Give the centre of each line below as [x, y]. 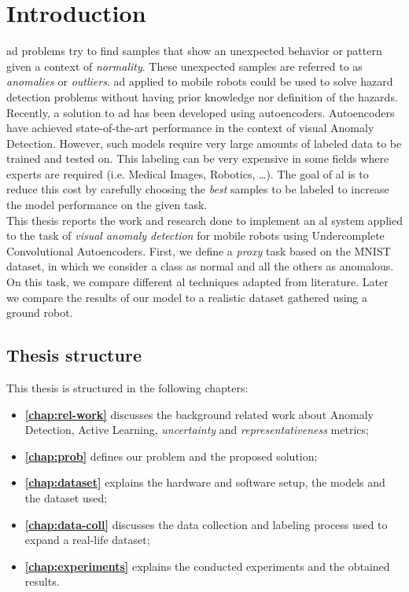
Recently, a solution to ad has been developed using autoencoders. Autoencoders [201, 112]
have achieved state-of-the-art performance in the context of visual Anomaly [190, 128]
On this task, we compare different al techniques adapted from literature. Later [197, 282]
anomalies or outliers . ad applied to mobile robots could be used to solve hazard [200, 81]
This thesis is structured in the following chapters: [127, 388]
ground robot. [40, 313]
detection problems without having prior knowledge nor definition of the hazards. [202, 96]
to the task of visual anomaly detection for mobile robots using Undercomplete [195, 235]
